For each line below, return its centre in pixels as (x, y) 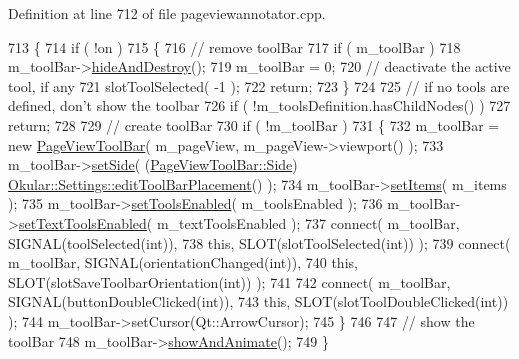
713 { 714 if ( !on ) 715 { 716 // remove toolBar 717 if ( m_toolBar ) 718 (234, 46)
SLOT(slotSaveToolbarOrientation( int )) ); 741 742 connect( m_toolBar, (229, 281)
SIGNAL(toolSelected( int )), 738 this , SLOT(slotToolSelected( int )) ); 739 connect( (259, 242)
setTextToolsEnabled (82, 222)
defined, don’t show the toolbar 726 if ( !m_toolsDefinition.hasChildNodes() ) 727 (259, 105)
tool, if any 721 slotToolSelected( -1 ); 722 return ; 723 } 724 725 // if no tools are (259, 85)
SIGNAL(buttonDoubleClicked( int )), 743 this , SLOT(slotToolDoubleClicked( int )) (258, 301)
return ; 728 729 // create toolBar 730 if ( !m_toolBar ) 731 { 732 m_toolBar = (254, 124)
